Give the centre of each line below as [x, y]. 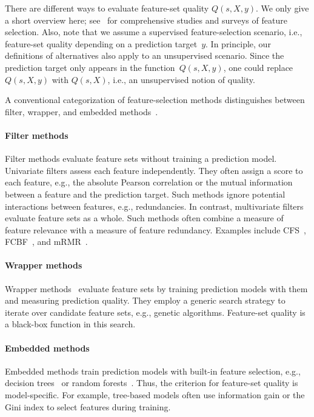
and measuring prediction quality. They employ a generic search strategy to [145, 300]
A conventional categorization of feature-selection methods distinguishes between [155, 100]
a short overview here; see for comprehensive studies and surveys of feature [146, 20]
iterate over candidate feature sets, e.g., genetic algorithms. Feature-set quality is [155, 312]
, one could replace [258, 67]
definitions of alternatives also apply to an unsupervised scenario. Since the [145, 55]
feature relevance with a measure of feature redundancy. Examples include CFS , [155, 229]
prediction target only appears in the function [90, 67]
